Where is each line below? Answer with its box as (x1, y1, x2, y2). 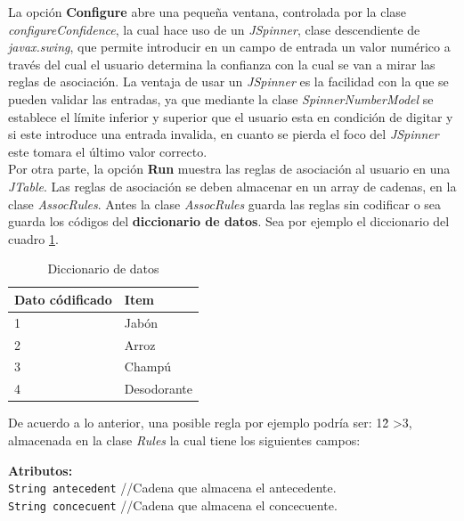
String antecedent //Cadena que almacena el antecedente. (8, 478, 337, 497)
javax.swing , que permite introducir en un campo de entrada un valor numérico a (8, 37, 451, 56)
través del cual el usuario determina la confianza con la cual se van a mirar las (8, 54, 436, 73)
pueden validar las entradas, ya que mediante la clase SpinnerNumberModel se (8, 89, 434, 108)
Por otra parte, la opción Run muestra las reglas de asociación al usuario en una (8, 159, 451, 178)
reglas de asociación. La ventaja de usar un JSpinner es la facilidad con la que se (8, 72, 449, 91)
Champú (124, 357, 171, 376)
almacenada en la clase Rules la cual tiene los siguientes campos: (8, 430, 361, 449)
